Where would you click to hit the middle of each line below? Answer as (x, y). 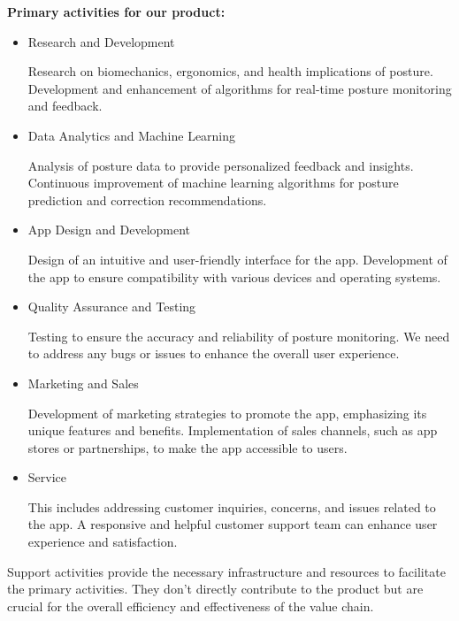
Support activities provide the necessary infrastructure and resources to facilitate (226, 571)
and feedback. (65, 106)
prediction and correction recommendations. (147, 199)
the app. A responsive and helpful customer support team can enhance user (233, 524)
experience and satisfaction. (103, 542)
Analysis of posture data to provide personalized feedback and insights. (221, 165)
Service (47, 477)
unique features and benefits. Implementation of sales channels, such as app (233, 430)
